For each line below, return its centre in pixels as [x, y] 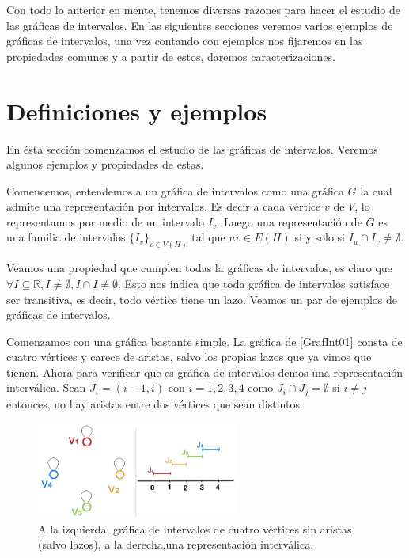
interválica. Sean [46, 387]
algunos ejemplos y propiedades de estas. [105, 164]
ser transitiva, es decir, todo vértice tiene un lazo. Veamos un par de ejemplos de [202, 299]
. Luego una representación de [290, 221]
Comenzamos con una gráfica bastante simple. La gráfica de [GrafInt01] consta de [204, 341]
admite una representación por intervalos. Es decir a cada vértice [164, 206]
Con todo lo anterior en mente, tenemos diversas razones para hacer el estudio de [203, 9]
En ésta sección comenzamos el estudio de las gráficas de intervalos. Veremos [192, 148]
